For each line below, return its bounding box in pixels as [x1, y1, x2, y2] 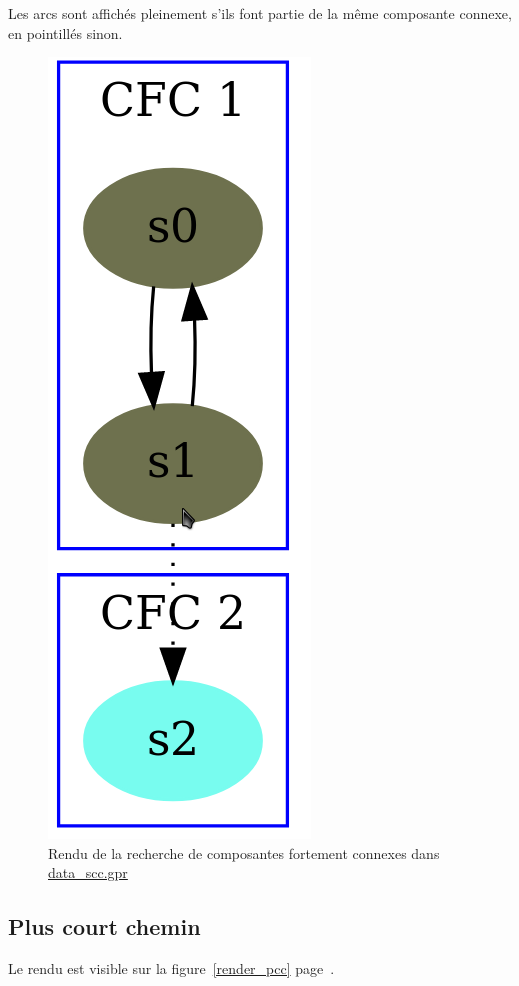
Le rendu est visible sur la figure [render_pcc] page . [8, 958, 335, 979]
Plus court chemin [8, 911, 201, 942]
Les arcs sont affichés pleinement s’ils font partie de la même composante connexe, [8, 3, 512, 23]
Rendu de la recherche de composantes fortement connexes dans [48, 842, 440, 863]
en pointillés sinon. [8, 22, 123, 43]
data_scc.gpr [48, 862, 128, 883]
